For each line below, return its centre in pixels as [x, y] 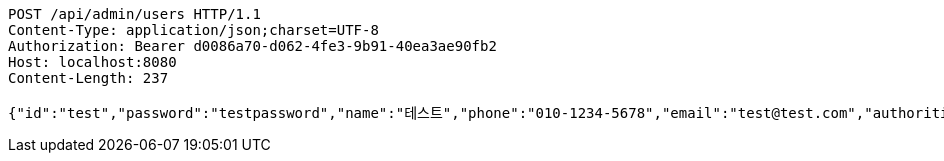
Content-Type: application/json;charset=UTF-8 [193, 30]
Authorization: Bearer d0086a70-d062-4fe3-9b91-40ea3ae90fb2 [252, 46]
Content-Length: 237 [88, 78]
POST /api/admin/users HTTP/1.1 [134, 14]
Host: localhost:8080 [92, 62]
